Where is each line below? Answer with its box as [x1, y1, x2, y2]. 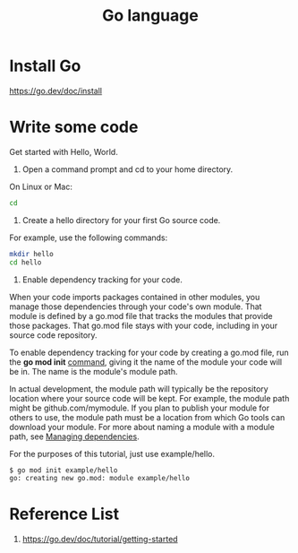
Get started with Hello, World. [9, 146, 118, 157]
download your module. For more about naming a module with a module [9, 421, 275, 432]
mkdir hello [9, 249, 54, 258]
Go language [102, 5, 199, 26]
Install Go [9, 56, 81, 76]
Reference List [9, 504, 119, 524]
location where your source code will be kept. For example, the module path [9, 393, 290, 403]
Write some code [9, 117, 139, 137]
